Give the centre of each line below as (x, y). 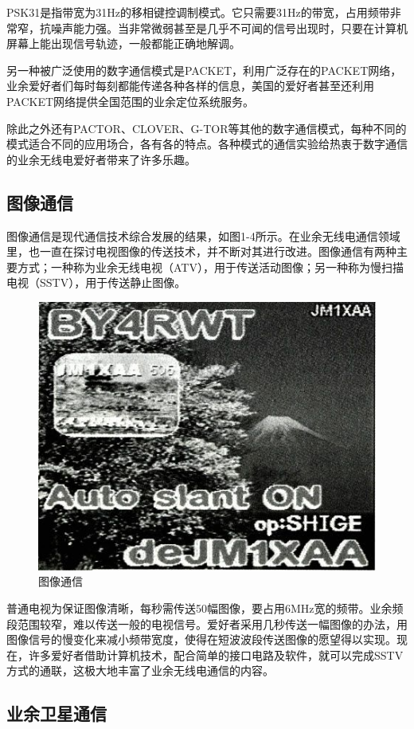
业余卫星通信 (57, 713)
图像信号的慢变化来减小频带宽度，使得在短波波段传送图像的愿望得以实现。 (201, 639)
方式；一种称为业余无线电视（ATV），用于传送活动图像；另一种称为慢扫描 (210, 267)
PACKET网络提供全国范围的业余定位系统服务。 (131, 101)
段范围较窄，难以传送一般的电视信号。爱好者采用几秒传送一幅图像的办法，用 (207, 623)
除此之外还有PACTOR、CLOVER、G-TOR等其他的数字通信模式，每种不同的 (207, 128)
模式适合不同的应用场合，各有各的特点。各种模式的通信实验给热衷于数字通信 (207, 144)
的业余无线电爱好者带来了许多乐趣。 (101, 159)
